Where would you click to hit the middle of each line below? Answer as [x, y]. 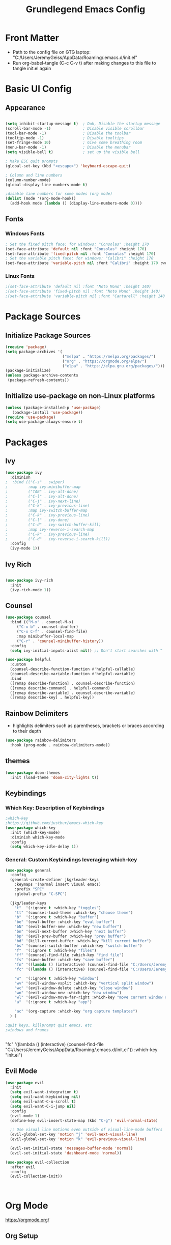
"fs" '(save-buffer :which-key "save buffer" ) [65, 960]
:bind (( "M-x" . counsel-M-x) [42, 622]
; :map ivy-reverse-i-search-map [50, 529]
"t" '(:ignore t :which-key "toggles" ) [58, 908]
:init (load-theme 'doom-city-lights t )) [54, 777]
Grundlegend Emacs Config [85, 9]
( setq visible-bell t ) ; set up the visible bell [73, 152]
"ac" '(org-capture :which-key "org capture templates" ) [76, 1011]
